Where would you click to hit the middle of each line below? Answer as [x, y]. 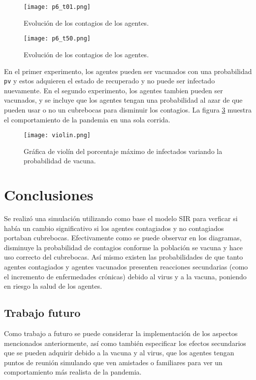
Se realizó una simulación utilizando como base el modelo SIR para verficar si [121, 218]
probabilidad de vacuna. [60, 161]
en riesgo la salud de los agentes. [53, 286]
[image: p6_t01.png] [57, 7]
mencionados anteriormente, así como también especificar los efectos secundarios [125, 343]
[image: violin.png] [57, 135]
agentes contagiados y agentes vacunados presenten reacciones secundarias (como [126, 267]
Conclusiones [49, 195]
